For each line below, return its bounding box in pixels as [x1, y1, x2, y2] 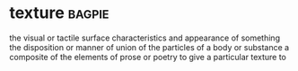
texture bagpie [9, 3, 110, 23]
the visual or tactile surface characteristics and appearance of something [9, 32, 281, 43]
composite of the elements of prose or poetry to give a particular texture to [9, 51, 287, 62]
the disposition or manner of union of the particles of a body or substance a [9, 41, 290, 52]
